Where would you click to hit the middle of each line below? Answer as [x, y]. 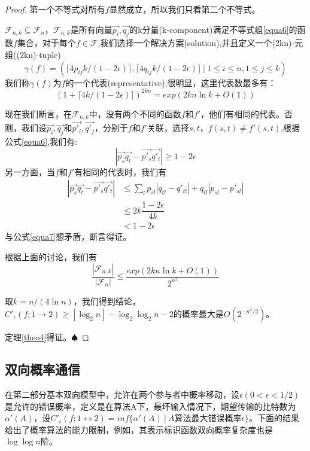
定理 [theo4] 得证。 [38, 337]
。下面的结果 [274, 418]
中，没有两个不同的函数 [135, 113]
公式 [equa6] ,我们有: [41, 141]
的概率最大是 [198, 314]
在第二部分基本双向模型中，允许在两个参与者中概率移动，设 [122, 394]
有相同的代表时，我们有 [121, 171]
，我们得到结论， [107, 301]
